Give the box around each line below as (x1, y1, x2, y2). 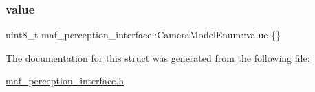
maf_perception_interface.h (6, 73, 124, 88)
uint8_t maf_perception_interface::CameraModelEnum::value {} (6, 27, 281, 42)
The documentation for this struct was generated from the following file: (6, 50, 310, 65)
